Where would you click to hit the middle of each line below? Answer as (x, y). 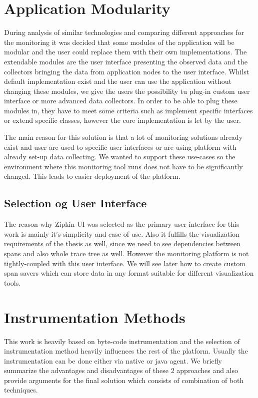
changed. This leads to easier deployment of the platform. (92, 176)
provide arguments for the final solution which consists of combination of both (124, 380)
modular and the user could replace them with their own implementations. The (125, 52)
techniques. (21, 390)
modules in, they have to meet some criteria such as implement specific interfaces (128, 110)
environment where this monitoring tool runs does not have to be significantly (123, 166)
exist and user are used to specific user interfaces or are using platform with (120, 147)
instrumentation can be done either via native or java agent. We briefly (113, 360)
